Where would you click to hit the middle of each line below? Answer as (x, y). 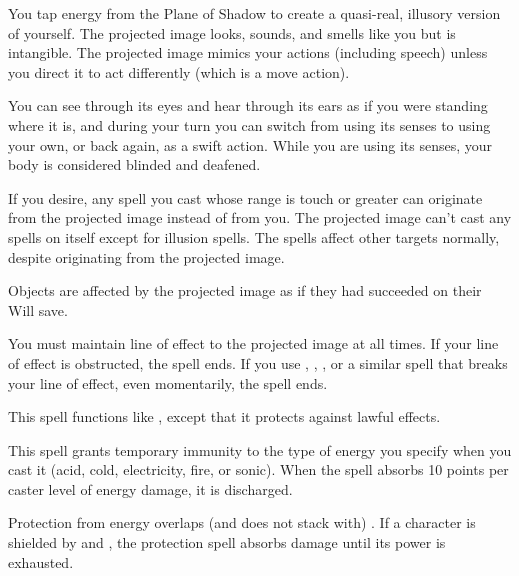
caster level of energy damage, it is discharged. (150, 488)
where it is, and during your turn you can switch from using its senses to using (249, 124)
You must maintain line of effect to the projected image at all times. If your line (253, 343)
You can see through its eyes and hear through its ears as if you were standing (248, 105)
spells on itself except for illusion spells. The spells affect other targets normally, (254, 236)
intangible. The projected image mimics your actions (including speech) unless (248, 52)
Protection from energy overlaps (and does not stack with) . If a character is (242, 522)
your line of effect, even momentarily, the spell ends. (168, 382)
